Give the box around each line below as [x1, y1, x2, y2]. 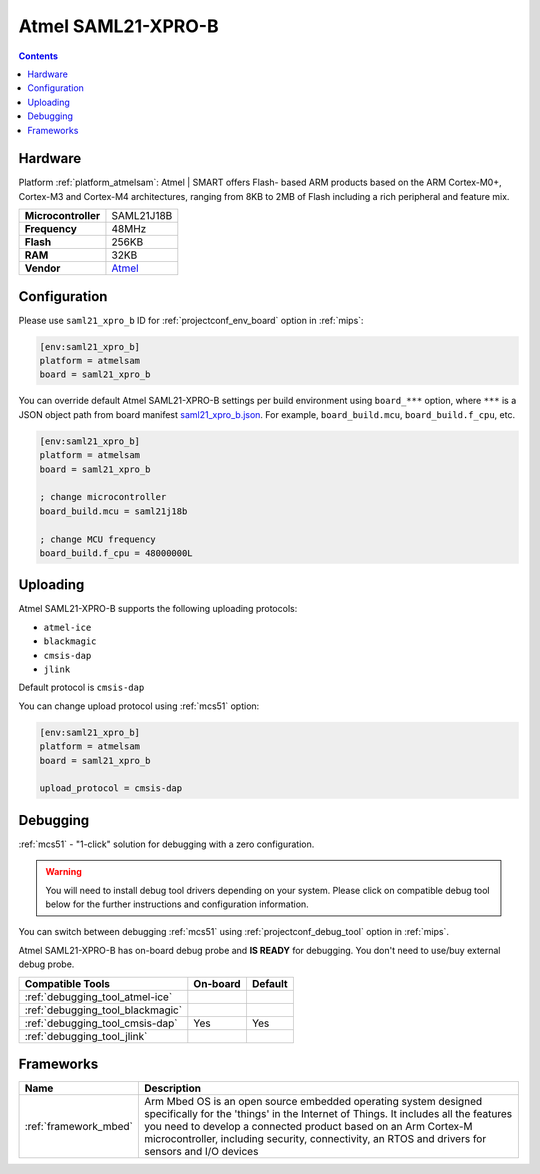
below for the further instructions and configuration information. [45, 898, 309, 910]
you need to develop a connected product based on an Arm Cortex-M [143, 1120, 474, 1134]
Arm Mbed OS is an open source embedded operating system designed [143, 1095, 483, 1109]
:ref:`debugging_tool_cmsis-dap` [24, 1016, 179, 1030]
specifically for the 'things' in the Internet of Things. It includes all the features [143, 1107, 513, 1121]
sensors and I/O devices [143, 1145, 259, 1159]
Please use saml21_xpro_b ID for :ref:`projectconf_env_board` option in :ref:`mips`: [18, 314, 364, 326]
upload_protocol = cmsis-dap [39, 783, 183, 794]
